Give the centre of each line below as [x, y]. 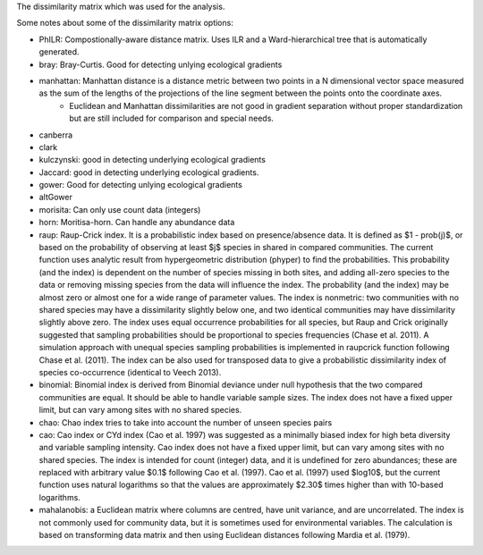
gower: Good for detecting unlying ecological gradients [141, 185]
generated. [59, 52]
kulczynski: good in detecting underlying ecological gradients [152, 160]
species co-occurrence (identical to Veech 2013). [130, 372]
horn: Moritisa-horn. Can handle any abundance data [137, 223]
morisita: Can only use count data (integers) [120, 209]
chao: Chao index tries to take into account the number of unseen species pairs [186, 422]
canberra [56, 135]
